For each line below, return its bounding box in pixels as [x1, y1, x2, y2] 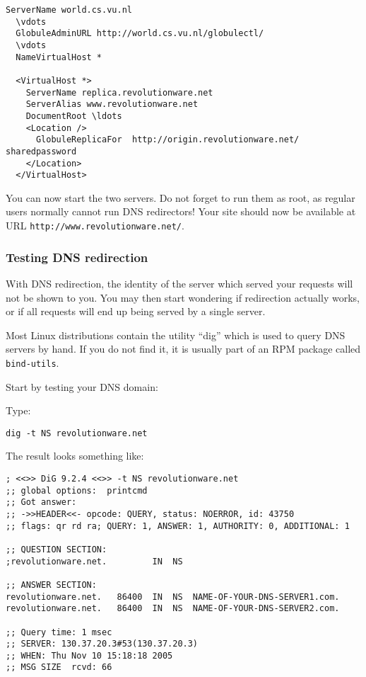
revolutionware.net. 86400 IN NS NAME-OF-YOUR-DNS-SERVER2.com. [6, 603, 340, 614]
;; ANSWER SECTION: [6, 579, 97, 590]
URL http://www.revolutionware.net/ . [6, 218, 184, 233]
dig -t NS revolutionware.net [6, 428, 148, 438]
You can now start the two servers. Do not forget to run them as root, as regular [6, 190, 355, 205]
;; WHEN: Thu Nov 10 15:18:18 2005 [6, 650, 173, 661]
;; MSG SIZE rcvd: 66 [6, 662, 112, 673]
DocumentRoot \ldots [25, 110, 122, 121]
